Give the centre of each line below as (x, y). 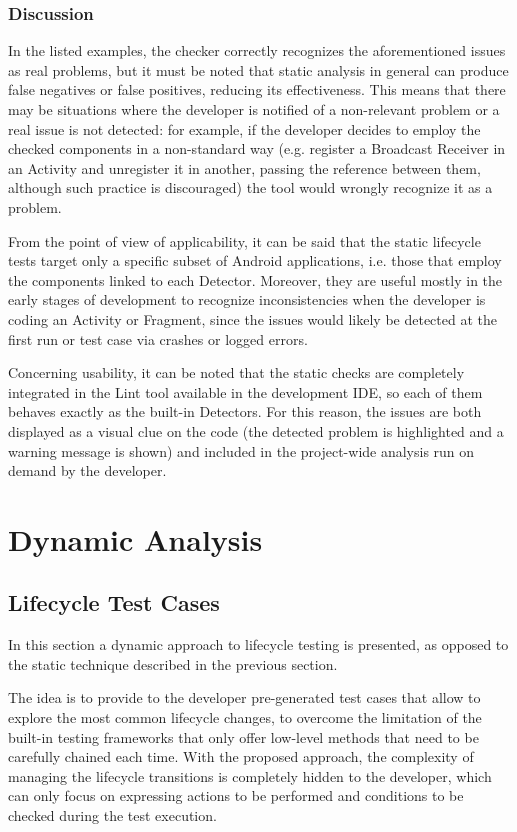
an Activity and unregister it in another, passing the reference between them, (244, 167)
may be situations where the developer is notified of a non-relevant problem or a (254, 109)
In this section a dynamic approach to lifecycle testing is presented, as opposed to (258, 644)
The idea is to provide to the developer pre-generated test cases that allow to (244, 697)
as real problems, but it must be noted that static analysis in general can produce (258, 69)
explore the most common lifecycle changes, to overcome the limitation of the (245, 717)
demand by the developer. (87, 470)
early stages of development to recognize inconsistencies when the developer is (247, 299)
